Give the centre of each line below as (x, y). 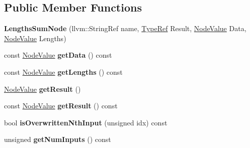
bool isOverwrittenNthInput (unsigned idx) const (86, 122)
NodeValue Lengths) (35, 38)
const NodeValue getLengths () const (63, 71)
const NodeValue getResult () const (61, 106)
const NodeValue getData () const (58, 55)
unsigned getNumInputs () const (58, 139)
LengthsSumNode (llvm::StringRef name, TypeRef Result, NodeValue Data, (125, 28)
